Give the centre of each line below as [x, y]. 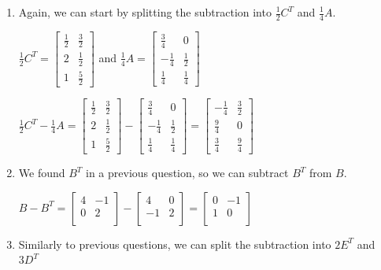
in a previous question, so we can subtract [187, 173]
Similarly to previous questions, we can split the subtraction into [175, 244]
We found [42, 173]
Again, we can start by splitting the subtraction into [145, 12]
